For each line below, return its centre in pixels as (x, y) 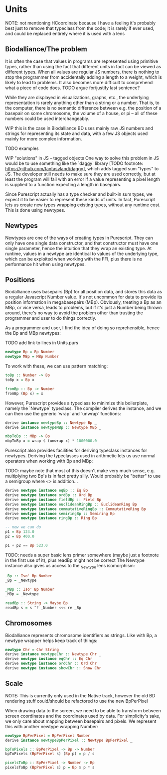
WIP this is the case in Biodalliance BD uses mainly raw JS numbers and (79, 128)
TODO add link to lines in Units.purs (42, 343)
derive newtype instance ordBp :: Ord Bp (49, 495)
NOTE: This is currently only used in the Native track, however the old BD (80, 695)
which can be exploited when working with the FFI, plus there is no (74, 259)
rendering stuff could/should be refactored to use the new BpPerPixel (77, 701)
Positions (20, 280)
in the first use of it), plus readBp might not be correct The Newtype (75, 560)
